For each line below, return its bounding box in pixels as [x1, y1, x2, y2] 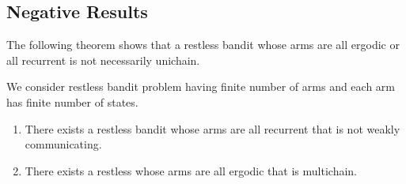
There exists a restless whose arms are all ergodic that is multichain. [25, 162, 357, 178]
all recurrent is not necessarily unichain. [6, 51, 200, 68]
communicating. [25, 136, 102, 152]
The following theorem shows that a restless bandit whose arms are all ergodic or [6, 36, 400, 53]
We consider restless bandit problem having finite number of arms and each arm [6, 78, 396, 95]
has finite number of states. [6, 93, 138, 110]
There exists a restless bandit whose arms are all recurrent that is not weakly [25, 120, 400, 137]
